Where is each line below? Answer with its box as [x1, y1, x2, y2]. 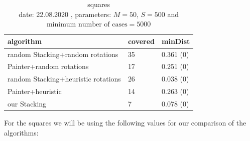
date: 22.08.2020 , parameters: [19, 8, 111, 19]
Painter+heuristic [8, 86, 62, 96]
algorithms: [4, 127, 39, 137]
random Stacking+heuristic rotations [8, 73, 121, 84]
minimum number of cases [46, 21, 128, 28]
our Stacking [8, 98, 47, 108]
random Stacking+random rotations [8, 48, 118, 59]
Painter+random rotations [8, 61, 89, 71]
